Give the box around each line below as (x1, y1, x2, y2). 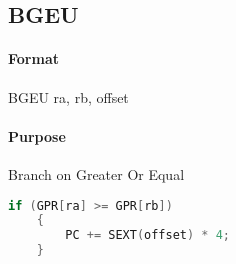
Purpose (8, 125, 66, 146)
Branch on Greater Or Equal (8, 163, 185, 184)
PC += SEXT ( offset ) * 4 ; (65, 228, 231, 243)
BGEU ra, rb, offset (8, 86, 129, 107)
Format (8, 48, 59, 69)
